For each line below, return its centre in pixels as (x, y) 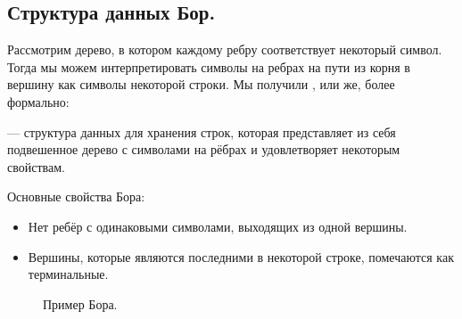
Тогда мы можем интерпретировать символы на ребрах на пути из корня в (209, 66)
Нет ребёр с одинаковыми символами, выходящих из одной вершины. (218, 226)
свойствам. (36, 166)
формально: (38, 101)
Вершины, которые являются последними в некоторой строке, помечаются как (241, 256)
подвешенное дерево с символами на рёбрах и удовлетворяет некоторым (204, 149)
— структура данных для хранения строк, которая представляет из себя (202, 131)
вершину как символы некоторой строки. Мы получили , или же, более (201, 84)
